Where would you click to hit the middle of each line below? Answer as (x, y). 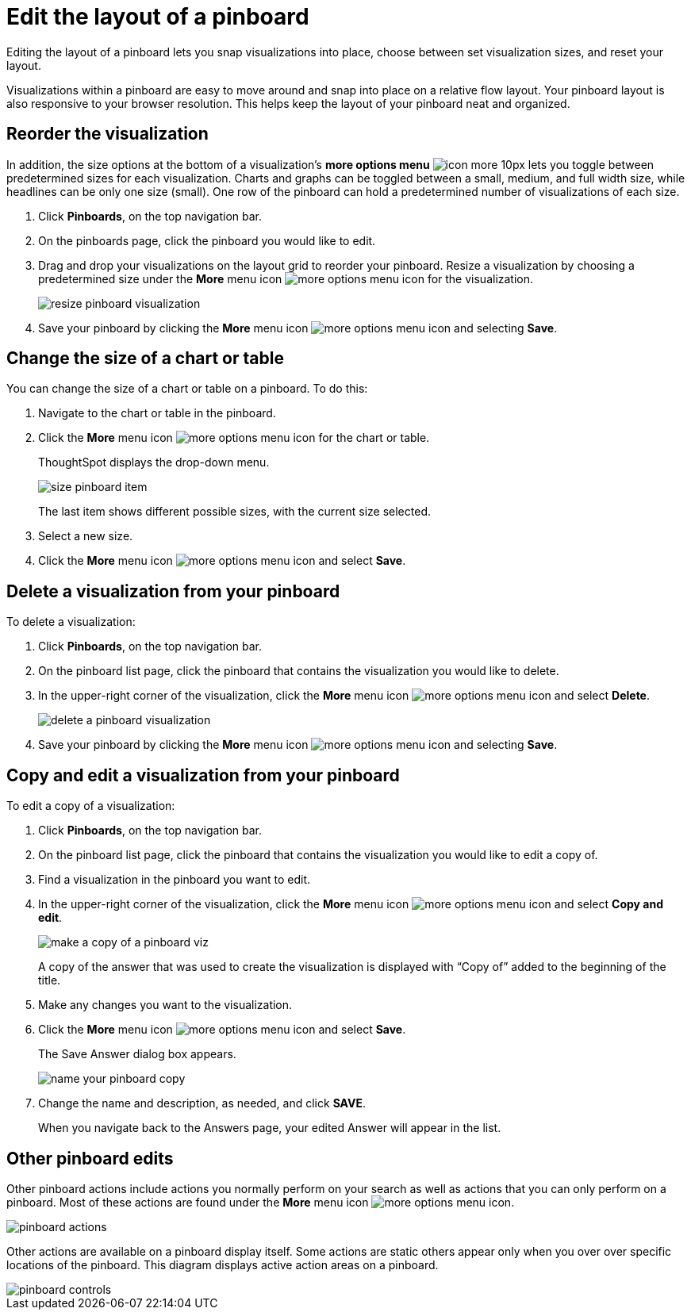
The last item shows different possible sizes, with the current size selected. (234, 512)
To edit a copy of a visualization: (91, 806)
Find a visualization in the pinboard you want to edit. (175, 880)
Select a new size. (86, 536)
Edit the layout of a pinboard (158, 17)
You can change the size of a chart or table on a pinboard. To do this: (187, 389)
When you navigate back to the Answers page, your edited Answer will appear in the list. (270, 1128)
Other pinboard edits (90, 1158)
